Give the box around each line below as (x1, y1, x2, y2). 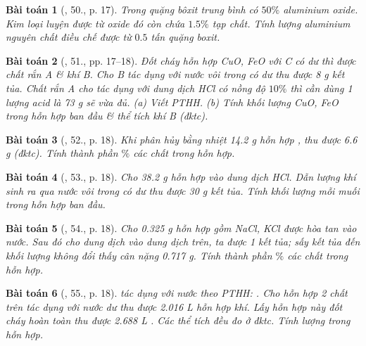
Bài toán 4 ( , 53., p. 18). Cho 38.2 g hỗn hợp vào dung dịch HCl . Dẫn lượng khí (6, 169, 356, 184)
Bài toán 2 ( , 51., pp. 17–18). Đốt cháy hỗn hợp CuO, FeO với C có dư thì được (6, 53, 356, 68)
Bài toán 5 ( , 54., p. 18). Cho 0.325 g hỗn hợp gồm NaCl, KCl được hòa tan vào (6, 220, 357, 235)
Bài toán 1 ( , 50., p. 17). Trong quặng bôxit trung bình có (6, 2, 258, 16)
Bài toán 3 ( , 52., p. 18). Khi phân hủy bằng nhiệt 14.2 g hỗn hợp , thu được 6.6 (6, 132, 358, 146)
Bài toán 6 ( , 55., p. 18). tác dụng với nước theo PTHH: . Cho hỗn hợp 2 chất (6, 286, 348, 300)
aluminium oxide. (283, 2, 358, 16)
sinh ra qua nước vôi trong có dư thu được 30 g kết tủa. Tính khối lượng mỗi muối (6, 183, 360, 198)
